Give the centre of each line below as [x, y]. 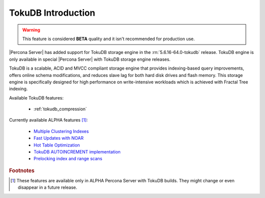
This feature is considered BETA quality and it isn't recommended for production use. [108, 39]
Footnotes [22, 171]
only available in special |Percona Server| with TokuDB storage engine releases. [90, 59]
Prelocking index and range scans [68, 159]
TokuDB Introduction [52, 13]
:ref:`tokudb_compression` [60, 109]
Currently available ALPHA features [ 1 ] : [49, 120]
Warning [31, 30]
